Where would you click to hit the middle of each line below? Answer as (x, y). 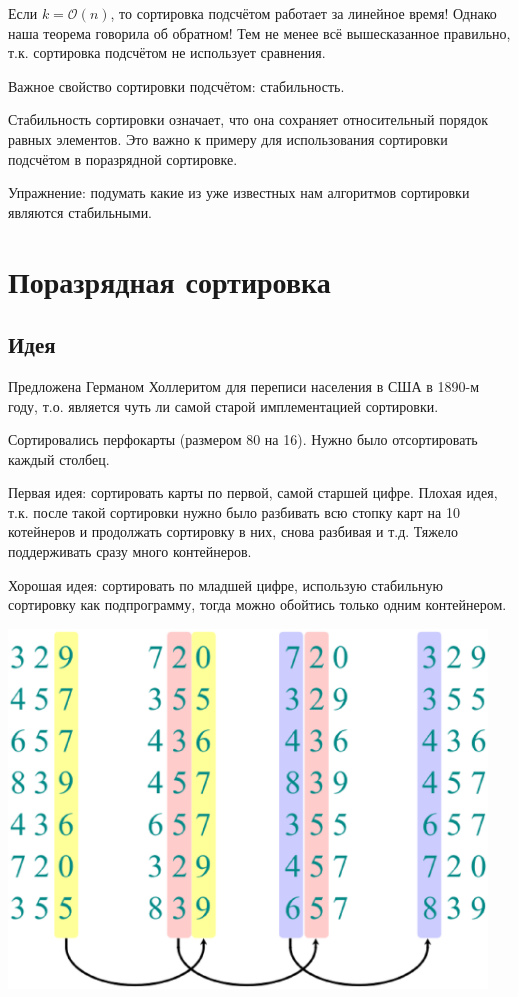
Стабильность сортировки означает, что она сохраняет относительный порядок (248, 119)
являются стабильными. (80, 211)
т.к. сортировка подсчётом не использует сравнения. (167, 52)
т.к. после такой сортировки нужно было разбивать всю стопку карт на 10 (234, 511)
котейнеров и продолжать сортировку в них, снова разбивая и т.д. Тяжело (233, 531)
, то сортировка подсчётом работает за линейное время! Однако (303, 13)
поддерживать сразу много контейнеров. (130, 551)
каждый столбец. (59, 458)
